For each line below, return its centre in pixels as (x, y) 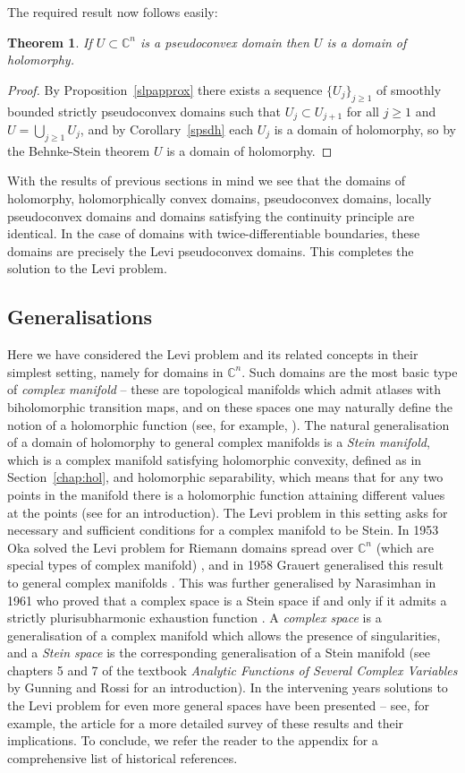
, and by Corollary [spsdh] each (166, 129)
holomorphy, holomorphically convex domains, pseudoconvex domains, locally (220, 198)
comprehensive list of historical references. (123, 757)
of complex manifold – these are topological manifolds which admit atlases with (224, 389)
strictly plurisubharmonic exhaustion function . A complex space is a (194, 618)
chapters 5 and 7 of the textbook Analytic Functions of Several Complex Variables (232, 670)
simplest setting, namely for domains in (115, 371)
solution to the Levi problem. (87, 268)
